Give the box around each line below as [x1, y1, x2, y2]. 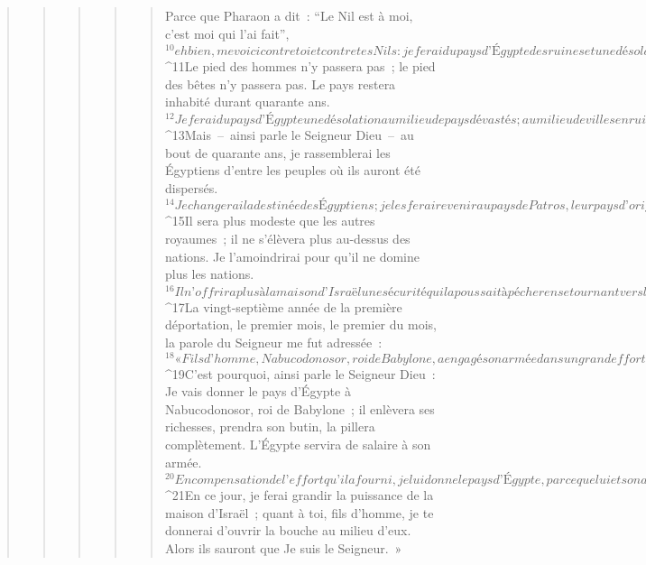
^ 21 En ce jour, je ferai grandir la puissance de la [164, 486, 434, 505]
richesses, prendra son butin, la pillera [164, 417, 375, 436]
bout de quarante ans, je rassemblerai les [164, 143, 391, 162]
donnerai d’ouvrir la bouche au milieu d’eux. [164, 521, 411, 540]
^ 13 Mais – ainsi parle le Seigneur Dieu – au [164, 125, 414, 144]
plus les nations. [164, 264, 254, 283]
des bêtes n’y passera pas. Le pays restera [164, 74, 396, 93]
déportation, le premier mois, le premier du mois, [164, 315, 437, 334]
